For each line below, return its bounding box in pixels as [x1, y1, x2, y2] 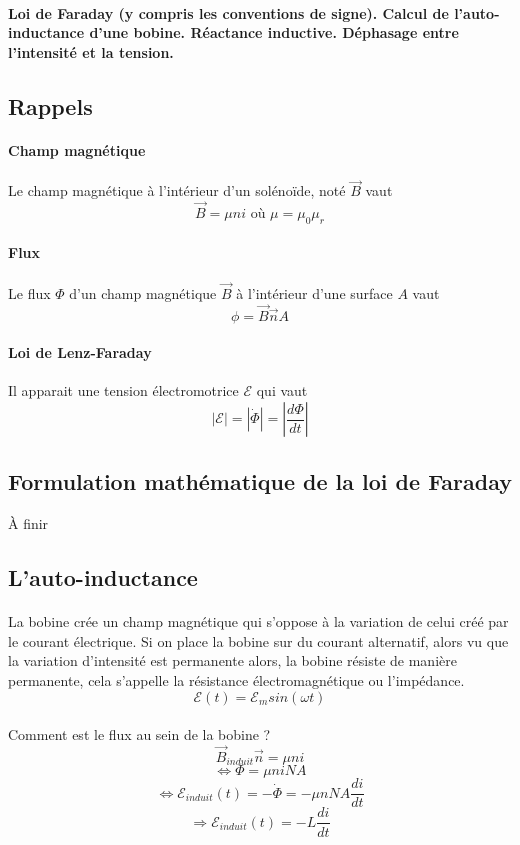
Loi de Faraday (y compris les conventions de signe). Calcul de [8, 2, 449, 23]
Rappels [8, 90, 93, 121]
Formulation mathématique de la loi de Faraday [8, 466, 512, 497]
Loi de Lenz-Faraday [8, 342, 152, 363]
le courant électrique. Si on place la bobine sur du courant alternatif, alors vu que [8, 630, 509, 651]
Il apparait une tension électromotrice [8, 380, 239, 401]
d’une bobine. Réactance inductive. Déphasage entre [89, 22, 459, 43]
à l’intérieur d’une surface [236, 282, 393, 303]
